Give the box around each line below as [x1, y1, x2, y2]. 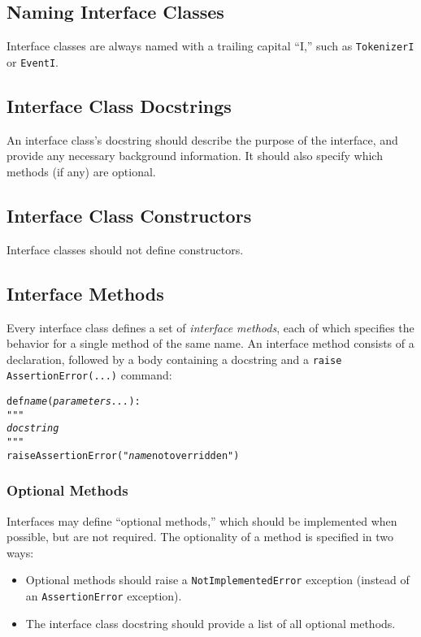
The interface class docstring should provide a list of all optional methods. [25, 614, 396, 631]
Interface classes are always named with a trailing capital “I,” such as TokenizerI [7, 37, 414, 54]
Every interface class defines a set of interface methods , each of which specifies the [7, 318, 414, 336]
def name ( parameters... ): [7, 396, 141, 407]
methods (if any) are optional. [7, 162, 156, 180]
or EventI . [7, 53, 59, 70]
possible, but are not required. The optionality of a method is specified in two [7, 528, 394, 545]
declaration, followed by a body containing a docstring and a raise [7, 350, 342, 367]
